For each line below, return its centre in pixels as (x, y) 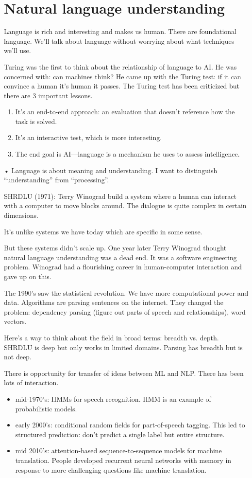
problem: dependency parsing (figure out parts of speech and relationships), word (125, 311)
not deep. (18, 357)
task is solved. (36, 121)
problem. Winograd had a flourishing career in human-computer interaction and (123, 267)
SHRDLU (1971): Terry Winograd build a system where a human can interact (120, 196)
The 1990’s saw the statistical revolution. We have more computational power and (126, 292)
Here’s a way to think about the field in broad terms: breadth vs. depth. (111, 337)
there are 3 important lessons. (48, 95)
